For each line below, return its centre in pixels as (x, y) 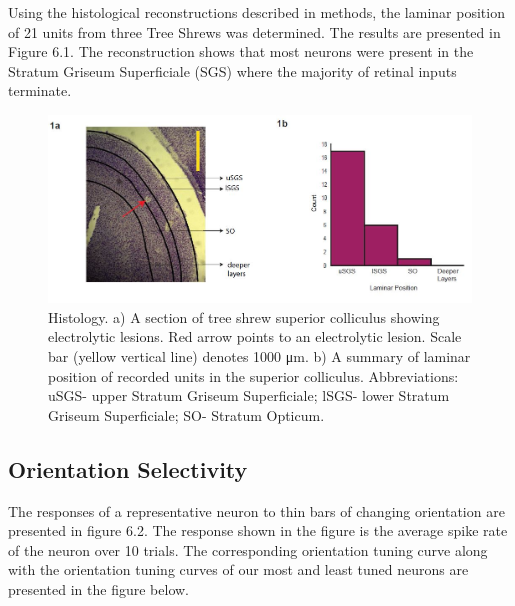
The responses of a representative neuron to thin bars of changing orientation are (256, 510)
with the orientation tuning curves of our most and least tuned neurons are (238, 569)
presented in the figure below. (98, 589)
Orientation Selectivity (128, 468)
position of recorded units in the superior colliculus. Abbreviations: (253, 375)
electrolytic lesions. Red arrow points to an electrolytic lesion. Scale (255, 336)
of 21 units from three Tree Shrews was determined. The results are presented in (254, 31)
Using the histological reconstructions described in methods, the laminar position (256, 12)
